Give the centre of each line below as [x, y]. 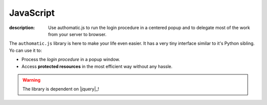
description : [22, 28]
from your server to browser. [77, 34]
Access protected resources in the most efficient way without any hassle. [97, 66]
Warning [31, 80]
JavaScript [32, 13]
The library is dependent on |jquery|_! [61, 89]
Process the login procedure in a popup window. [71, 60]
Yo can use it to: [25, 50]
